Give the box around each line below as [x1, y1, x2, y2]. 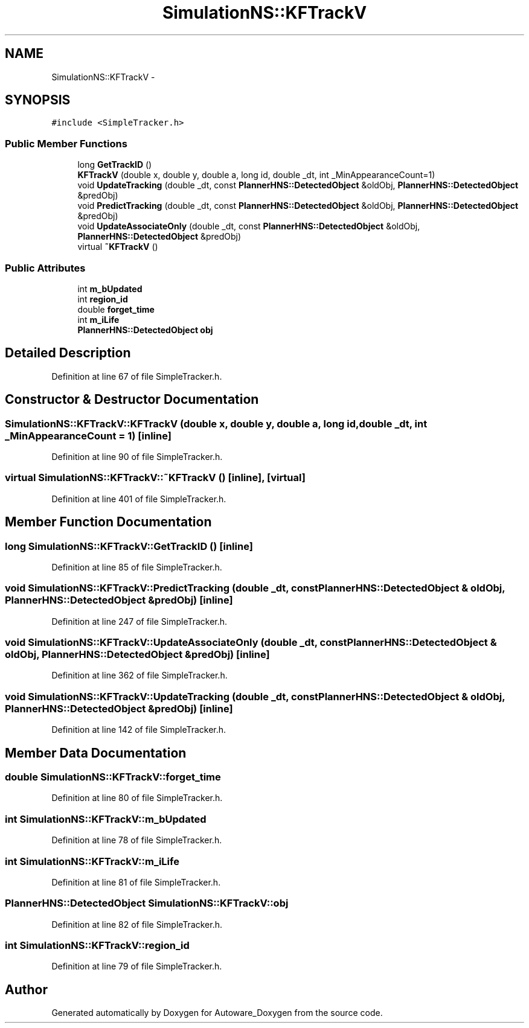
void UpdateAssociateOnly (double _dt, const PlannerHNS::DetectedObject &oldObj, [77, 221, 420, 232]
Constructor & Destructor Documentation [5, 392, 259, 407]
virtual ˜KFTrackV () [77, 241, 158, 252]
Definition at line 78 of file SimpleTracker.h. [51, 835, 222, 846]
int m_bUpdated [77, 283, 143, 294]
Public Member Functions [5, 137, 127, 150]
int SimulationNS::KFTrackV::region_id [5, 939, 190, 952]
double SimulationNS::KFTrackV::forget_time [5, 771, 221, 784]
